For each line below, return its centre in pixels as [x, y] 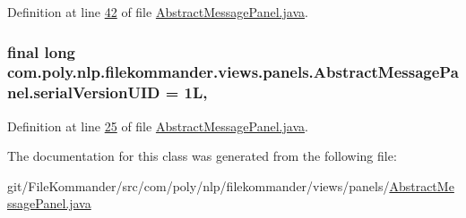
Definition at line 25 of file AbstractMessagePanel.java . [158, 126]
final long [42, 51]
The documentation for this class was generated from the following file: [202, 156]
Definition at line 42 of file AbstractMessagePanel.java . [158, 12]
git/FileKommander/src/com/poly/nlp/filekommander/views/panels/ [198, 185]
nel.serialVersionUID [84, 92]
